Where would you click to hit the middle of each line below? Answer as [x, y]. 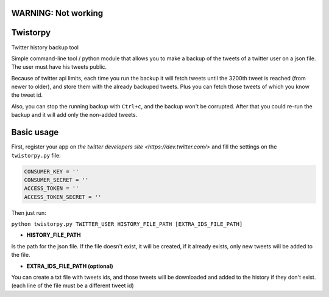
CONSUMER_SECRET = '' [56, 180]
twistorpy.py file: [36, 155]
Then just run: [29, 212]
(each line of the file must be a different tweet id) [73, 285]
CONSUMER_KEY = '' [51, 171]
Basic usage [35, 132]
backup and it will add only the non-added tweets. [74, 115]
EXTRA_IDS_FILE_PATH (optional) [70, 266]
